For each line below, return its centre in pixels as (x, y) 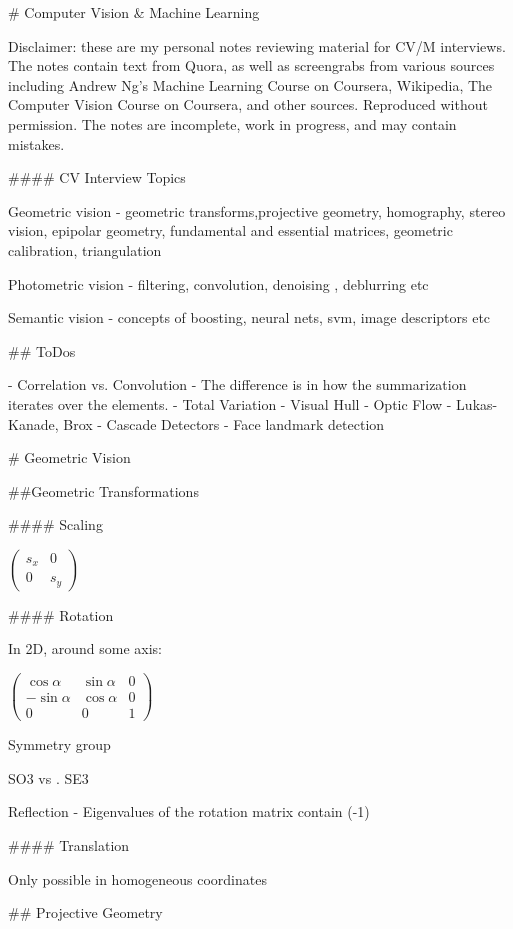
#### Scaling (55, 524)
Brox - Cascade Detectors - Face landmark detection (224, 423)
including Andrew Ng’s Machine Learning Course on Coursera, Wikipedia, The (250, 84)
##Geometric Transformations (103, 490)
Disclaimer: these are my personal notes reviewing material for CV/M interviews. (257, 45)
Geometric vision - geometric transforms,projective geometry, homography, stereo (257, 210)
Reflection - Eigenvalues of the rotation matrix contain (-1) (189, 811)
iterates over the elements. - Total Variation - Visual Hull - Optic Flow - (230, 403)
